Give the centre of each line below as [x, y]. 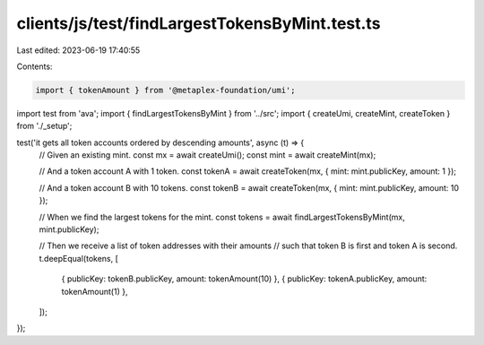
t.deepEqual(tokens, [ [78, 258]
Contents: [35, 66]
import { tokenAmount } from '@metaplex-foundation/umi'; [165, 90]
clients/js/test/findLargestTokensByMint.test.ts [199, 23]
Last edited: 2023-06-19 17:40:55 [78, 50]
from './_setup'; [44, 126]
